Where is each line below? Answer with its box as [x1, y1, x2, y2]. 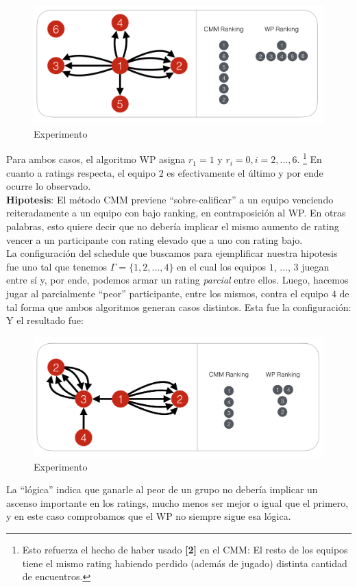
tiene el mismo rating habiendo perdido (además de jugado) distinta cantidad [22, 555, 347, 570]
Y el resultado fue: [6, 313, 84, 327]
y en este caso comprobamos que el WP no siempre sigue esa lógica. [6, 509, 291, 523]
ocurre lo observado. [6, 179, 91, 193]
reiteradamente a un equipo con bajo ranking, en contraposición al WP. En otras [6, 205, 346, 220]
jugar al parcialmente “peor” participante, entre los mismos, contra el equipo [6, 286, 329, 301]
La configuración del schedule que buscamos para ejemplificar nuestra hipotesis [6, 246, 338, 260]
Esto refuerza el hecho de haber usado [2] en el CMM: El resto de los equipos [22, 542, 348, 557]
